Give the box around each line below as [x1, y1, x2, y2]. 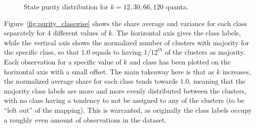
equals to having [92, 47, 142, 57]
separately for [4, 28, 45, 38]
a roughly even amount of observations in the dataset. [4, 114, 167, 125]
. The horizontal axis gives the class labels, [112, 28, 241, 38]
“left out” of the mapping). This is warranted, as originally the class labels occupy [4, 104, 252, 115]
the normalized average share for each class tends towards [4, 76, 178, 86]
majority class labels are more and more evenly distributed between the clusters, [4, 85, 247, 96]
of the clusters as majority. [164, 47, 245, 57]
